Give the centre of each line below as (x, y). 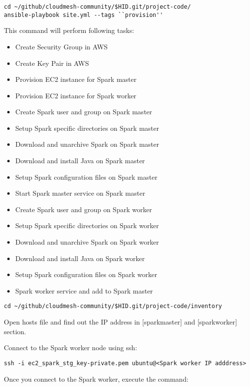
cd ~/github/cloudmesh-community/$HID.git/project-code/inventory (113, 306)
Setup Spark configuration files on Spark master (86, 177)
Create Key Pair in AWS (52, 63)
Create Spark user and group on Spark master (84, 112)
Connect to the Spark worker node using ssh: (71, 348)
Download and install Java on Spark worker (80, 258)
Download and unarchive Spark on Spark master (87, 144)
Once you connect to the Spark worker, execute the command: (96, 379)
